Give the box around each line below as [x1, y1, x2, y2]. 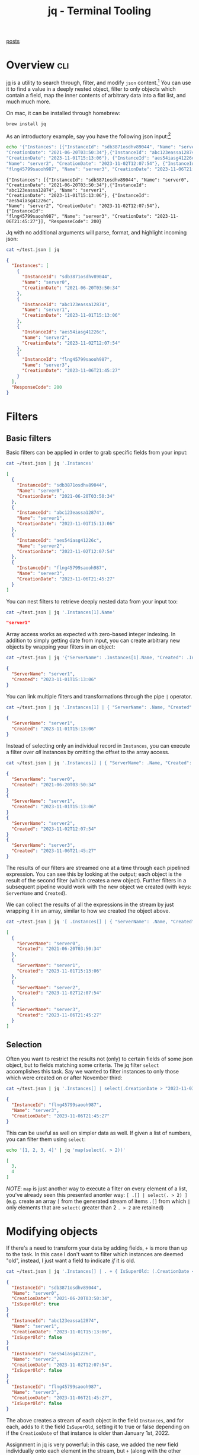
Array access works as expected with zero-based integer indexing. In [6, 631, 176, 638]
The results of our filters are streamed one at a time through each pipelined [6, 864, 190, 871]
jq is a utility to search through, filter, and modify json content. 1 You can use [6, 78, 191, 86]
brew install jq [6, 120, 46, 127]
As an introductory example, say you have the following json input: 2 [6, 132, 171, 140]
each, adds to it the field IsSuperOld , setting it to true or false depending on [6, 1423, 190, 1430]
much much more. [6, 98, 51, 105]
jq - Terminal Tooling [47, 4, 152, 18]
